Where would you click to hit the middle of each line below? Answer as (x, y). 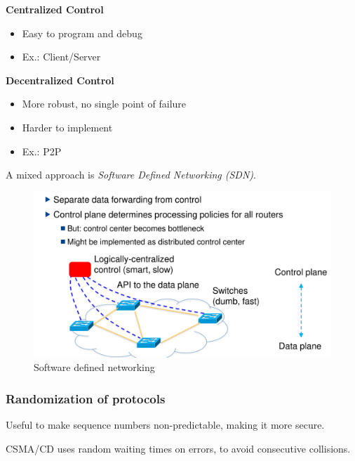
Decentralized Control (60, 80)
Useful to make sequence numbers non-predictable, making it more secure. (165, 425)
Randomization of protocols (86, 398)
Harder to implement (67, 127)
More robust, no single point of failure (104, 104)
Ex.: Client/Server (61, 57)
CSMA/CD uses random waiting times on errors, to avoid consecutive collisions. (178, 448)
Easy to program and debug (82, 33)
